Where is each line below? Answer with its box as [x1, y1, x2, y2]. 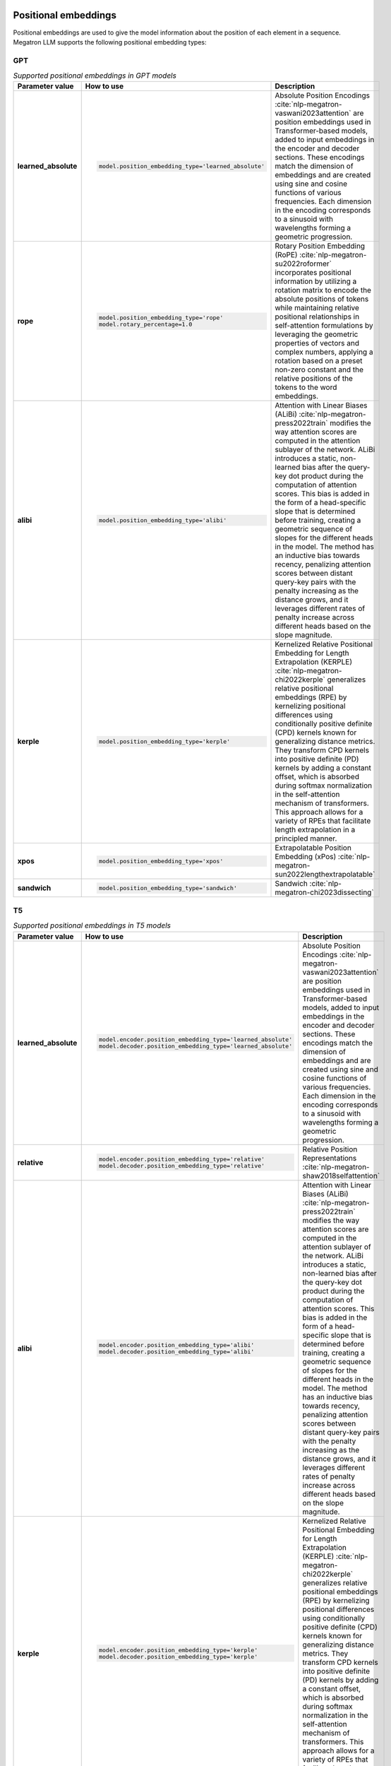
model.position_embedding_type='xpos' [99, 857, 224, 865]
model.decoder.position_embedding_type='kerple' [99, 1653, 258, 1660]
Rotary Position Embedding [275, 241, 366, 251]
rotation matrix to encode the [275, 285, 372, 295]
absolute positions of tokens [275, 294, 369, 304]
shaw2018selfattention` [302, 1171, 380, 1180]
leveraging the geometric [275, 329, 359, 339]
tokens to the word [275, 382, 337, 392]
